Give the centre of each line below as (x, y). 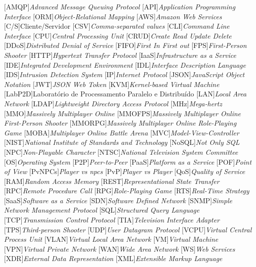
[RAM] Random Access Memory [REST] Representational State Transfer (112, 181)
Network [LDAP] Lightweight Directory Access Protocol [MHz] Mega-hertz (113, 103)
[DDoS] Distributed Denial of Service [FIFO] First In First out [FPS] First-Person (126, 45)
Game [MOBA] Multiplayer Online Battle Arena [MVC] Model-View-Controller (122, 132)
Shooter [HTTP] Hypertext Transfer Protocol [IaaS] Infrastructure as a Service (120, 55)
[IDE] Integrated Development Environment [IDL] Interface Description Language (125, 65)
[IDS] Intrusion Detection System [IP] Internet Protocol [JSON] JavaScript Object (124, 74)
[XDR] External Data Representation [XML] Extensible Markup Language (113, 258)
